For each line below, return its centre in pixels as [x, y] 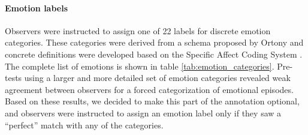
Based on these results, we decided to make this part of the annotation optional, [152, 101]
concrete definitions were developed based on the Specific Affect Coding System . [154, 54]
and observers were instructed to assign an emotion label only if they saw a [143, 112]
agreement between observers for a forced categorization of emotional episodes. [149, 89]
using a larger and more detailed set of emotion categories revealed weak [157, 78]
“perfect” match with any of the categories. [84, 124]
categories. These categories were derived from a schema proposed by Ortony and [154, 42]
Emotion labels [37, 7]
